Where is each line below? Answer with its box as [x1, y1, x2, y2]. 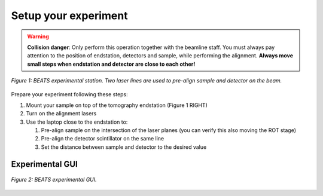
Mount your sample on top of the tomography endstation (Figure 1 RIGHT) [26, 102, 208, 109]
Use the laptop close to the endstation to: [26, 118, 128, 125]
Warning [27, 33, 49, 40]
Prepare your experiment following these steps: [11, 90, 128, 98]
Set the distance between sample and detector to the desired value [41, 143, 207, 151]
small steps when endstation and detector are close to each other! [27, 60, 196, 68]
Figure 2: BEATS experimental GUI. [11, 176, 97, 183]
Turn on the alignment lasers [26, 110, 97, 117]
